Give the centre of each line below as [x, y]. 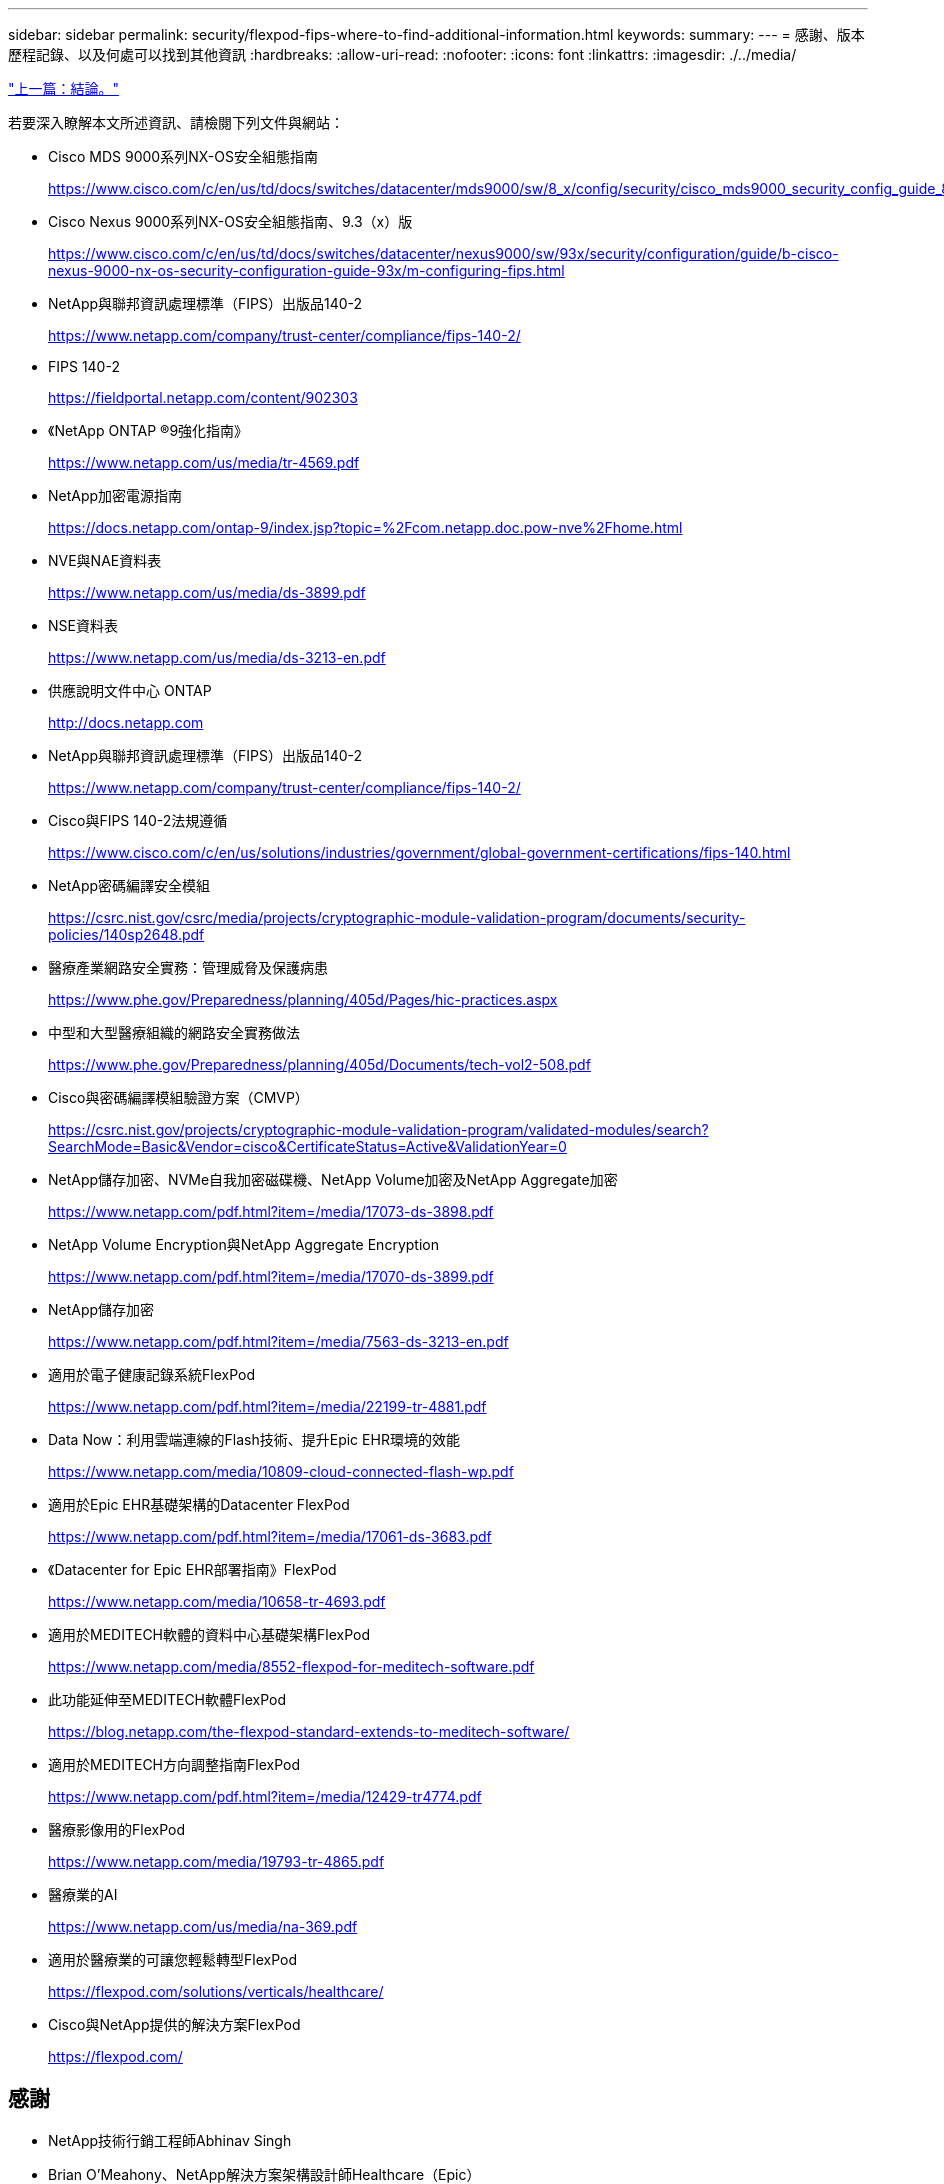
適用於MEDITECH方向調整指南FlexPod [174, 1764]
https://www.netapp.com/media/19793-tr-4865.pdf [216, 1861]
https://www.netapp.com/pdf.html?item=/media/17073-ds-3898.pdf [271, 1211]
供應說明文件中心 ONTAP [130, 690]
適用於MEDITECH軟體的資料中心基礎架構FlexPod [209, 1634]
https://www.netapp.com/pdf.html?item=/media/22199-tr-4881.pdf [267, 1406]
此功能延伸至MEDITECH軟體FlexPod [167, 1699]
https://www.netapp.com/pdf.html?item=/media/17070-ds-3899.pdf [271, 1276]
